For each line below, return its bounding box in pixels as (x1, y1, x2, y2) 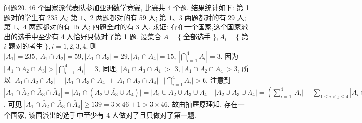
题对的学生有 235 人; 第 (4, 12, 78, 22)
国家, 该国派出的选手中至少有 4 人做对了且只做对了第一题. (10, 109, 196, 120)
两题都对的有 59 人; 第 (96, 12, 167, 22)
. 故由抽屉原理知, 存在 (167, 98, 238, 109)
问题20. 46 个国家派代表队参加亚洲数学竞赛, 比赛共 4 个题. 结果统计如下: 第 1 (4, 2, 249, 12)
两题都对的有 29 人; (184, 12, 246, 22)
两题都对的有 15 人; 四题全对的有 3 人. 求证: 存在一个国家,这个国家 (29, 22, 241, 32)
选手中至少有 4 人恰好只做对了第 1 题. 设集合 (17, 31, 161, 41)
